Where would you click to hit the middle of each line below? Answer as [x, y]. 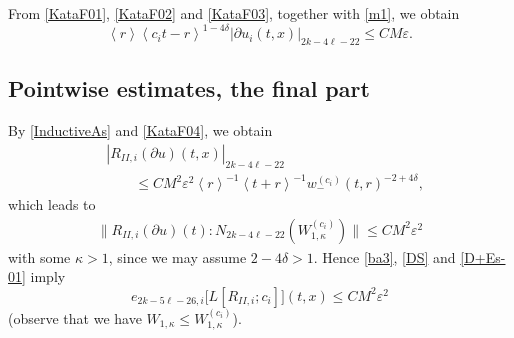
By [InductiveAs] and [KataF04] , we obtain [140, 130]
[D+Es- [483, 256]
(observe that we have [75, 317]
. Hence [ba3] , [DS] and [384, 256]
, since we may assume [177, 256]
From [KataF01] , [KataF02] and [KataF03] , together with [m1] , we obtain [234, 13]
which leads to [52, 204]
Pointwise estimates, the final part [189, 88]
